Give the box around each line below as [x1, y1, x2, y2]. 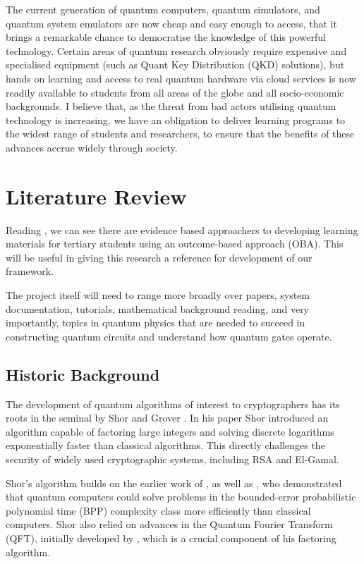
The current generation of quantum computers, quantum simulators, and [6, 2, 320, 16]
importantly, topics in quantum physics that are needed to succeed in [6, 315, 305, 330]
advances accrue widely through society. [6, 140, 178, 154]
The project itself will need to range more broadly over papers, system [6, 288, 310, 302]
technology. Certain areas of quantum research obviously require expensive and [6, 43, 347, 58]
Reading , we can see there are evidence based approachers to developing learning [6, 222, 358, 237]
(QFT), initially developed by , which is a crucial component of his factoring [6, 530, 336, 545]
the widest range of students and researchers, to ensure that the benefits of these [6, 126, 355, 141]
